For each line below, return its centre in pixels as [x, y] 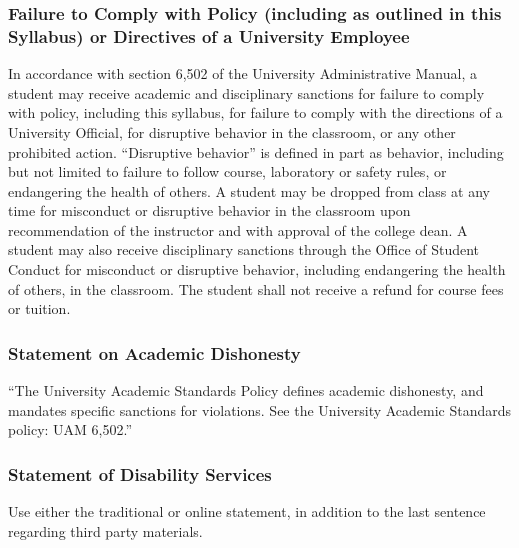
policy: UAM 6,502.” [70, 429]
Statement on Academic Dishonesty [154, 352]
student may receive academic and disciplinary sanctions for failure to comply [246, 92]
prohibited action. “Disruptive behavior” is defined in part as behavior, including [256, 151]
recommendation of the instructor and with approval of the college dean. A [238, 229]
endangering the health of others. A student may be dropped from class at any [249, 190]
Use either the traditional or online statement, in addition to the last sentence [247, 511]
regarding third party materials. [105, 530]
